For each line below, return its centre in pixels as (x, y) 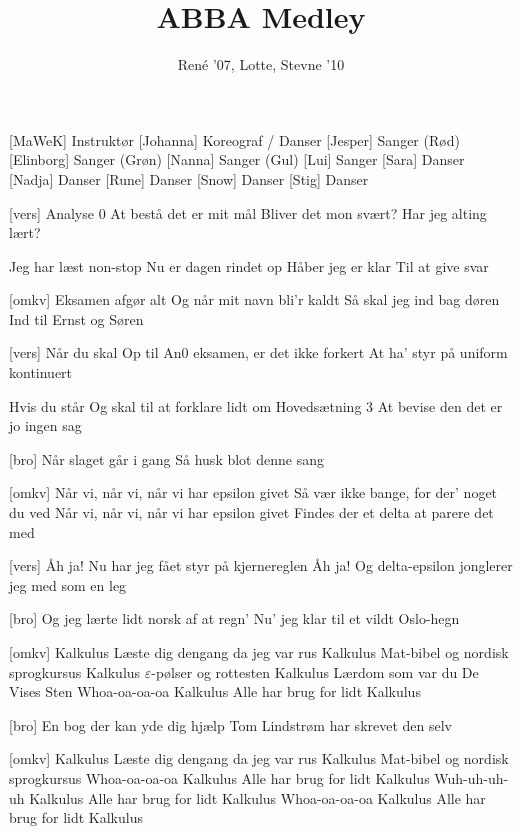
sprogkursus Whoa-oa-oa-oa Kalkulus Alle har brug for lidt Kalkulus (219, 777)
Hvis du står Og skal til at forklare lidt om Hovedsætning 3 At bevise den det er (256, 405)
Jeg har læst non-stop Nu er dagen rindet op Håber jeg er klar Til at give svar (249, 265)
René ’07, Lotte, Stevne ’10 (261, 64)
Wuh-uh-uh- (471, 777)
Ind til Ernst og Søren (76, 318)
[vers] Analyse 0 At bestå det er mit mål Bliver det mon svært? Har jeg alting (248, 212)
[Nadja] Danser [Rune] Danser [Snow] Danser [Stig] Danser (189, 178)
